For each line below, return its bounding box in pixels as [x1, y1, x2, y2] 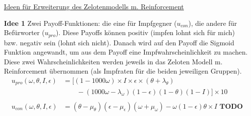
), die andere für [188, 18, 237, 28]
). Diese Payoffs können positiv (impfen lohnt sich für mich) [56, 27, 235, 38]
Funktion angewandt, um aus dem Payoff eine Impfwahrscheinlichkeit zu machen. [4, 47, 248, 57]
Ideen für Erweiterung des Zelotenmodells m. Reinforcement [4, 1, 184, 11]
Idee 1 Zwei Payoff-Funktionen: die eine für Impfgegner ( [4, 18, 177, 28]
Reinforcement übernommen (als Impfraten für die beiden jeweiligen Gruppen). [4, 66, 242, 76]
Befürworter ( [4, 27, 45, 38]
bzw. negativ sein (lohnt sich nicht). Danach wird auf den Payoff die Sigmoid [4, 37, 234, 47]
